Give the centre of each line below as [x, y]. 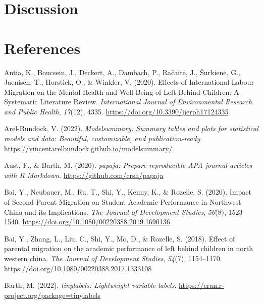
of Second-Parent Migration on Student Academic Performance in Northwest [123, 202]
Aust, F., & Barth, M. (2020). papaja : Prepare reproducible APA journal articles [128, 165]
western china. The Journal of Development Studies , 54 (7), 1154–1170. [113, 258]
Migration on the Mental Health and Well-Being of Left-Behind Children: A [122, 92]
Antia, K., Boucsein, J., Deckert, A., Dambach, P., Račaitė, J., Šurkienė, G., [122, 72]
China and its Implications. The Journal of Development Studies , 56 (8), [115, 211]
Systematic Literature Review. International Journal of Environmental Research [128, 102]
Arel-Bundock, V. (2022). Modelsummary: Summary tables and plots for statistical [131, 128]
